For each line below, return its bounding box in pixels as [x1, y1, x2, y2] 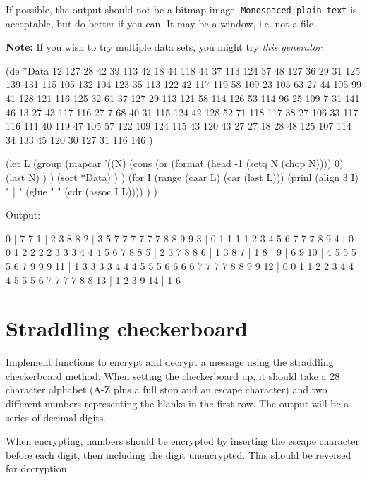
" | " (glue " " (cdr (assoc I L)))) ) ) [6, 183, 157, 198]
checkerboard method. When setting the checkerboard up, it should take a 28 [6, 368, 340, 383]
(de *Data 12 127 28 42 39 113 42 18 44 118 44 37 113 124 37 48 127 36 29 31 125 [6, 63, 361, 78]
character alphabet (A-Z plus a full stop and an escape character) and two [6, 382, 327, 397]
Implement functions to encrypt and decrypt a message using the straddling [6, 355, 334, 369]
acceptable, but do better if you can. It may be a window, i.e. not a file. [6, 16, 316, 30]
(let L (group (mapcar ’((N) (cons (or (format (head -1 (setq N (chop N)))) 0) [6, 156, 344, 171]
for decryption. [6, 461, 70, 476]
